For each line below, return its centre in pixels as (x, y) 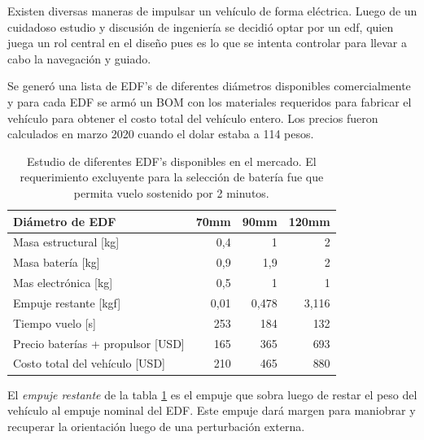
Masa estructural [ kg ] (66, 242)
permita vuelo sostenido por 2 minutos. (171, 192)
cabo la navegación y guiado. (79, 58)
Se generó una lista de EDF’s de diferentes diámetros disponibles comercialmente (209, 86)
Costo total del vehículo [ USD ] (89, 363)
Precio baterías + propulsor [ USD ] (99, 343)
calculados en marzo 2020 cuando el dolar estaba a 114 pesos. (161, 134)
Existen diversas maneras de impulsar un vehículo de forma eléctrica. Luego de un (212, 11)
